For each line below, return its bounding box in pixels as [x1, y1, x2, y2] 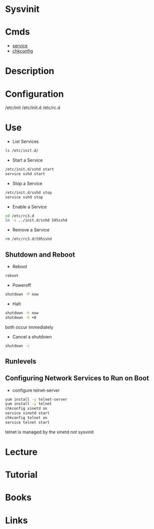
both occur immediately [5, 324, 53, 330]
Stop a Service [12, 180, 43, 186]
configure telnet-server [12, 387, 60, 393]
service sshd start [5, 171, 46, 176]
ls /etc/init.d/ [5, 148, 39, 153]
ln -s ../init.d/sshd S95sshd [5, 218, 68, 223]
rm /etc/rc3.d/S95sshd [5, 236, 52, 242]
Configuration [5, 88, 64, 100]
